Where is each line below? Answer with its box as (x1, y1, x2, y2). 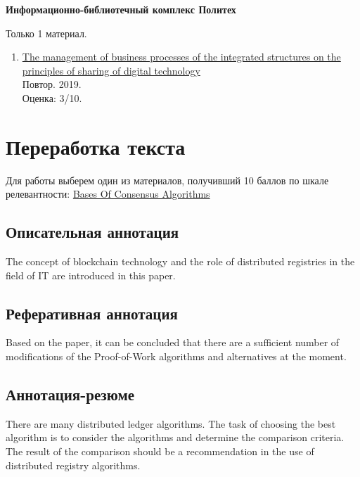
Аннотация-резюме (6, 383, 135, 405)
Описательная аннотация (6, 221, 179, 243)
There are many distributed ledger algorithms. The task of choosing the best (6, 416, 336, 431)
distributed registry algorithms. (6, 457, 141, 472)
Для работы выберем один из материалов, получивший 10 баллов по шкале (6, 172, 329, 187)
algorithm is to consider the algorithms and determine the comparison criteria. (6, 430, 345, 445)
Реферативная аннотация (6, 302, 178, 324)
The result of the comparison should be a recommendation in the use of (6, 444, 314, 459)
